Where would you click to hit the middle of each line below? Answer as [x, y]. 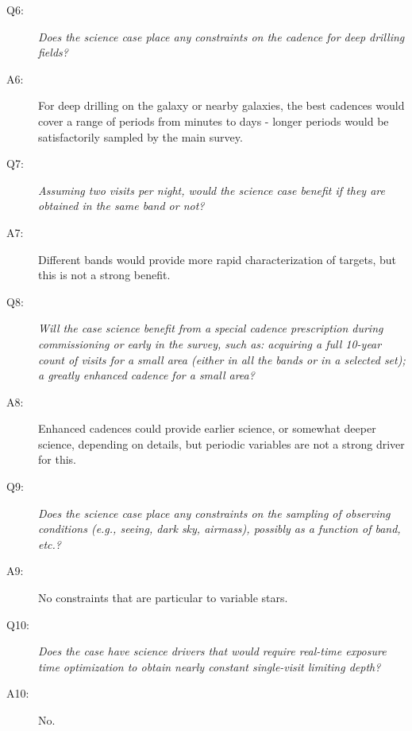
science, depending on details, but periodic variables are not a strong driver [221, 443]
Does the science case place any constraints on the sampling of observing [214, 513]
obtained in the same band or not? [121, 206]
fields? [53, 52]
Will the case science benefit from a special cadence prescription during [211, 328]
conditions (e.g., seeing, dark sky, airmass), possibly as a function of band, [219, 529]
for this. [57, 459]
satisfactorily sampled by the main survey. [141, 136]
